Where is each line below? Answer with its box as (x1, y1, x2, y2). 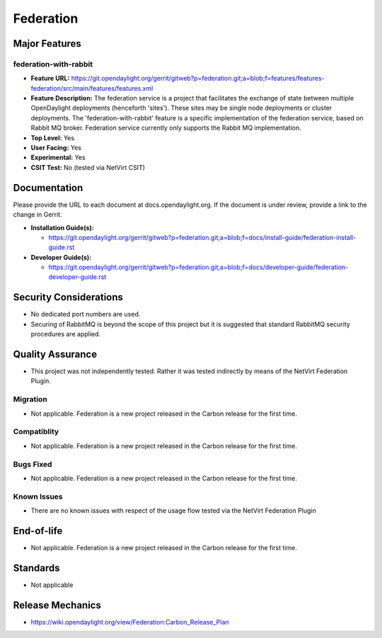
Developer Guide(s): (30, 253, 92, 261)
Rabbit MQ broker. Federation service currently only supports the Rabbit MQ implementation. (30, 124, 301, 132)
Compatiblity (13, 427, 59, 437)
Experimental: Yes (30, 153, 86, 162)
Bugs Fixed (13, 459, 52, 469)
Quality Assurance (13, 348, 98, 360)
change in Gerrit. (13, 210, 63, 219)
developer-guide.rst (48, 273, 107, 281)
